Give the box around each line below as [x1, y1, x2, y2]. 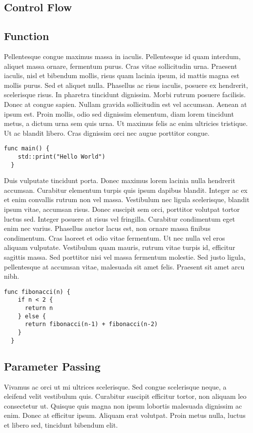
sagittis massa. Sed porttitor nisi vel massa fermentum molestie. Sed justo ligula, [4, 252, 246, 262]
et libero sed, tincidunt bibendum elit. [4, 420, 118, 430]
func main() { [4, 145, 50, 152]
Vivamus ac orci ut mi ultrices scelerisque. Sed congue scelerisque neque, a [4, 381, 227, 392]
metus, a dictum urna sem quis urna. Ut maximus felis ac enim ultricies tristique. [4, 118, 248, 128]
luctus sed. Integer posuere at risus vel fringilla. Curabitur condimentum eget [4, 213, 235, 224]
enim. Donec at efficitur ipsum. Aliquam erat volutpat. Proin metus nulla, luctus [4, 410, 246, 420]
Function [4, 28, 49, 43]
